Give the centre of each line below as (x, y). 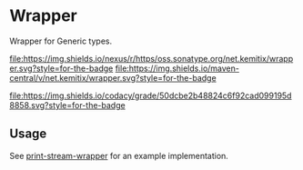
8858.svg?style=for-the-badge (67, 105)
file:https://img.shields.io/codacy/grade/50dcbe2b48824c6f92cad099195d (151, 95)
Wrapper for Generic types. (61, 41)
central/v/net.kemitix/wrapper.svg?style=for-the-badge (113, 77)
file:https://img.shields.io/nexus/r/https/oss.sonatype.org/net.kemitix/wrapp (151, 58)
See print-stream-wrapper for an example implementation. (119, 155)
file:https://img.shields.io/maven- (177, 68)
